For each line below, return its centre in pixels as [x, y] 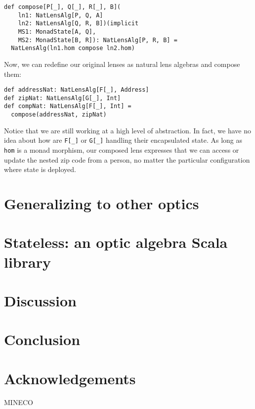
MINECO [19, 402]
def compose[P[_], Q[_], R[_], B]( [63, 7]
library [27, 262]
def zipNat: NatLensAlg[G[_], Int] [63, 98]
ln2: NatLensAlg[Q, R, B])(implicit [78, 24]
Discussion [40, 300]
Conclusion [42, 339]
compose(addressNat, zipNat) [59, 115]
